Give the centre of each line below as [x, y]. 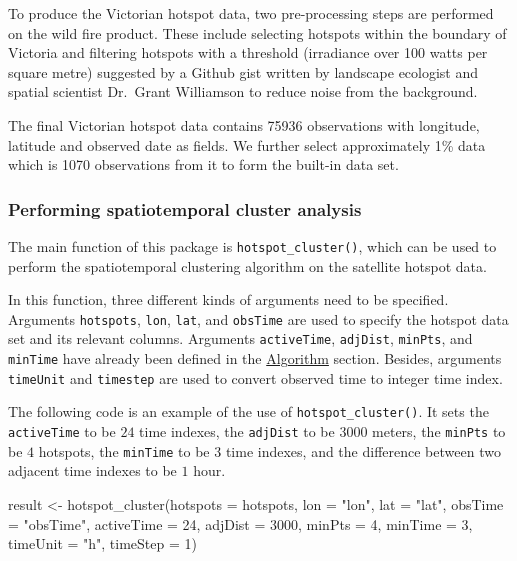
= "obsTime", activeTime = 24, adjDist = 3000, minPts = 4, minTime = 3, [240, 523]
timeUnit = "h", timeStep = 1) [102, 543]
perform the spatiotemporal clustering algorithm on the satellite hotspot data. [247, 265]
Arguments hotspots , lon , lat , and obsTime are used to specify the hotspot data [258, 318]
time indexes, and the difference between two [363, 450]
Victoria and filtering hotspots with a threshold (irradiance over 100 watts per [248, 52]
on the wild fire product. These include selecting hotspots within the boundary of [257, 32]
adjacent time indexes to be [92, 470]
